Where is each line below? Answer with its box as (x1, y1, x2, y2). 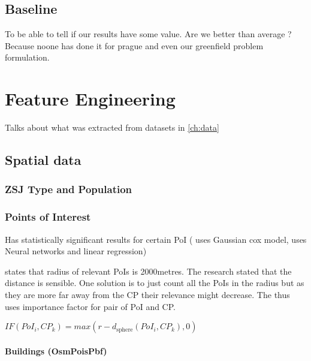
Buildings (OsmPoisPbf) (5, 344, 107, 357)
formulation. (5, 51, 50, 64)
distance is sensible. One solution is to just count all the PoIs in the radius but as (5, 276, 304, 289)
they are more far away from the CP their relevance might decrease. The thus (5, 288, 290, 300)
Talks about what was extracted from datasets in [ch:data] (5, 121, 219, 134)
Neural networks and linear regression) (5, 245, 147, 257)
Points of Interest (5, 209, 91, 224)
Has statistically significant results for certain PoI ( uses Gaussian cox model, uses (5, 233, 307, 245)
